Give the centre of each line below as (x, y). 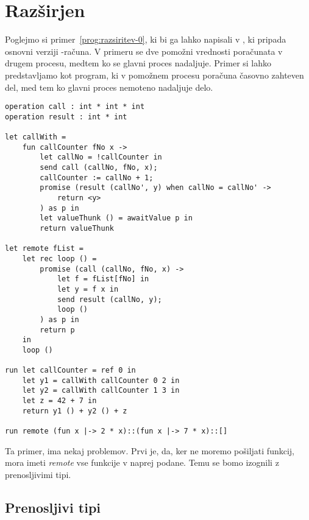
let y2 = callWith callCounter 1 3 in (101, 391)
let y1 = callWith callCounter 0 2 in (101, 380)
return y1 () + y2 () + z (75, 411)
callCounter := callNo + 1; (97, 177)
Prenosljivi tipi (53, 507)
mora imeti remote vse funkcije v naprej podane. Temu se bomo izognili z (142, 462)
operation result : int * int (66, 117)
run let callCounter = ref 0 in (70, 371)
